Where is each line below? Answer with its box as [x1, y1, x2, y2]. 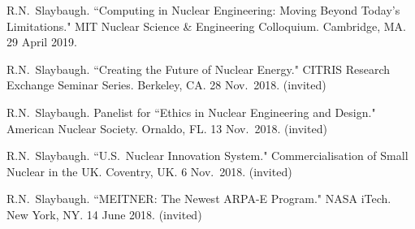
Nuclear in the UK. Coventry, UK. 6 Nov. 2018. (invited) [6, 162, 292, 179]
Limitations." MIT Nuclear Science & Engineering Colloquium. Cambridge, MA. [6, 17, 406, 34]
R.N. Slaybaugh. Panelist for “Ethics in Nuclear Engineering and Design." [6, 103, 376, 120]
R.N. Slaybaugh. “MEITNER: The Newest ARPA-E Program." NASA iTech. [6, 190, 391, 207]
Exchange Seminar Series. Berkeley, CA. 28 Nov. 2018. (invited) [6, 76, 326, 93]
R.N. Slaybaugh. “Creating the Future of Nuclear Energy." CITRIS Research [6, 60, 391, 77]
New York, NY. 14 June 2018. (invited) [6, 205, 202, 223]
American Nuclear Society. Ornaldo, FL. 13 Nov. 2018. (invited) [6, 119, 327, 136]
